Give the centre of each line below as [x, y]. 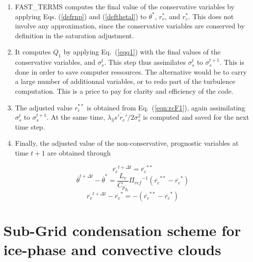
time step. [30, 126]
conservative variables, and [55, 62]
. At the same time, [76, 117]
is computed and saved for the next [196, 117]
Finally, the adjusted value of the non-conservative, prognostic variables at [127, 143]
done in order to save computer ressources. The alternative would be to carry [131, 71]
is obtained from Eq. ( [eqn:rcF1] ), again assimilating [166, 107]
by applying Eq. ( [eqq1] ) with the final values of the [142, 52]
